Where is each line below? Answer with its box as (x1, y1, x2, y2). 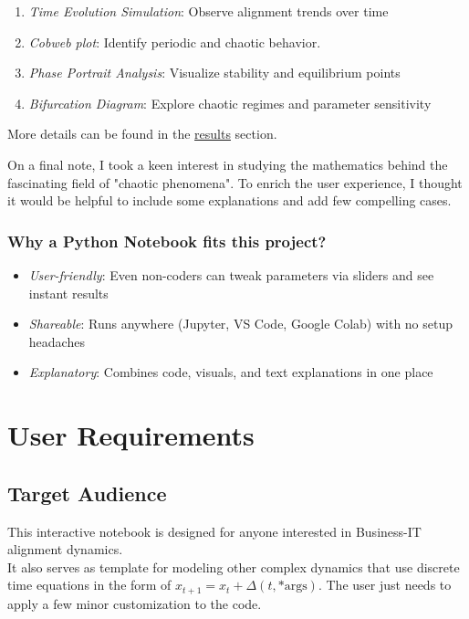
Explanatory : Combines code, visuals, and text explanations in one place (28, 362, 433, 382)
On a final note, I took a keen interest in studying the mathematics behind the (7, 154, 448, 173)
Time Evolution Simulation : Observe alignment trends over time (28, 2, 389, 20)
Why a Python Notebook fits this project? (7, 229, 327, 252)
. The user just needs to (318, 575, 452, 594)
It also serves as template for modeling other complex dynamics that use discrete (7, 557, 460, 576)
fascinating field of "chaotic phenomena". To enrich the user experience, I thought (7, 173, 463, 192)
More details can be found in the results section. (7, 124, 277, 143)
